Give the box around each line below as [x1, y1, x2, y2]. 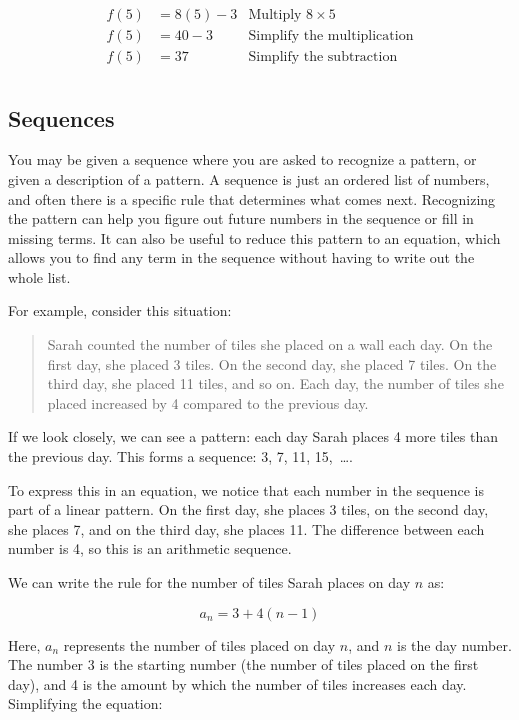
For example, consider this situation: [8, 300, 232, 321]
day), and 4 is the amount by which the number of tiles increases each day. [8, 673, 467, 694]
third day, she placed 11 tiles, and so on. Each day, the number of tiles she [47, 373, 504, 394]
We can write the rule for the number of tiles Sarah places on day [8, 572, 411, 593]
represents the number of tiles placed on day [63, 634, 336, 655]
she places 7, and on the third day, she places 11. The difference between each [8, 518, 485, 539]
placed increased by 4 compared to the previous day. [47, 392, 369, 413]
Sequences [8, 102, 115, 133]
